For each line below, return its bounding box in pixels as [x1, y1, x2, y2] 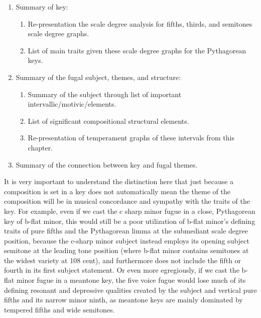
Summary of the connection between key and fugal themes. [16, 159, 198, 170]
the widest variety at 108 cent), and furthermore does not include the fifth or [4, 255, 241, 265]
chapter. [28, 142, 53, 152]
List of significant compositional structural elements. [28, 115, 189, 126]
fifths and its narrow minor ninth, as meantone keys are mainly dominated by [4, 294, 243, 305]
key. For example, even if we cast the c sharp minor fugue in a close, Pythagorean [4, 205, 255, 216]
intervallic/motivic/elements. [28, 99, 116, 109]
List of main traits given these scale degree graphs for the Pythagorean [28, 45, 246, 55]
